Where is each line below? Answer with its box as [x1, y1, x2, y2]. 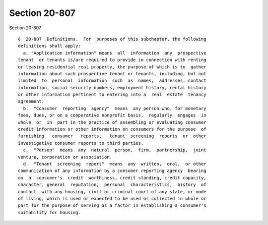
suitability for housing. [18, 210, 81, 215]
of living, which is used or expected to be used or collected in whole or [18, 196, 206, 201]
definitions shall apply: [18, 43, 81, 49]
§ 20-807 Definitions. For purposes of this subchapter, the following [18, 36, 206, 42]
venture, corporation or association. [18, 154, 113, 160]
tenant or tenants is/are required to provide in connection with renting [18, 57, 206, 63]
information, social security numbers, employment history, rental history [18, 85, 206, 90]
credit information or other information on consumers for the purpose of [18, 126, 206, 132]
